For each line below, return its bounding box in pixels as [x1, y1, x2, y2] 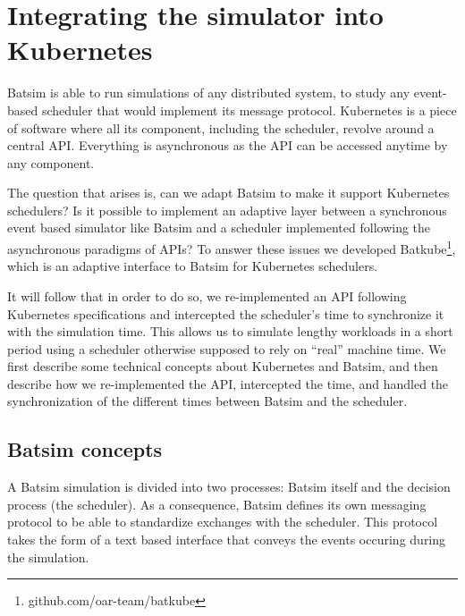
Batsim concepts [7, 435, 163, 463]
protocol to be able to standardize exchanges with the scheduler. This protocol [7, 512, 438, 531]
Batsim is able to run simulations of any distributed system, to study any [7, 83, 410, 102]
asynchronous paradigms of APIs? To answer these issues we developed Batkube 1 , [7, 237, 456, 257]
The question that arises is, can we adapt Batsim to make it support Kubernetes [7, 183, 450, 202]
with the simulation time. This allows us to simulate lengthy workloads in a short [7, 322, 453, 341]
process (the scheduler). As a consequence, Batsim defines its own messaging [7, 494, 427, 513]
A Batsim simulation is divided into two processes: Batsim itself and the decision [7, 477, 451, 496]
